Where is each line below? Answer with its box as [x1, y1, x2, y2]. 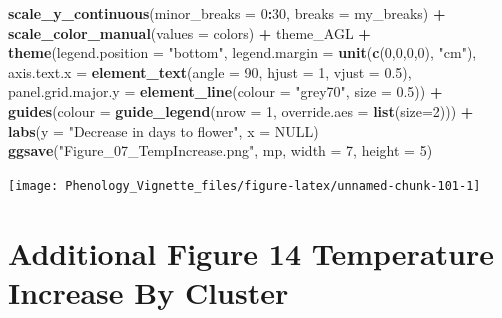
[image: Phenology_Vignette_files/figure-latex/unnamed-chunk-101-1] [8, 178, 481, 193]
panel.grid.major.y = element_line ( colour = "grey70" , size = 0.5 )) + [8, 81, 443, 102]
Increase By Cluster [8, 271, 289, 312]
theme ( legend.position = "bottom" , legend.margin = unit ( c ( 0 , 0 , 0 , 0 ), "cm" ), [8, 42, 477, 63]
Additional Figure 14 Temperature [8, 232, 494, 273]
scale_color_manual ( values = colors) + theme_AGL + [8, 22, 371, 43]
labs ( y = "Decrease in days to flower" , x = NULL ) [8, 120, 319, 141]
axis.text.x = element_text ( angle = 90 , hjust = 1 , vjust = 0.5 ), [8, 61, 412, 82]
